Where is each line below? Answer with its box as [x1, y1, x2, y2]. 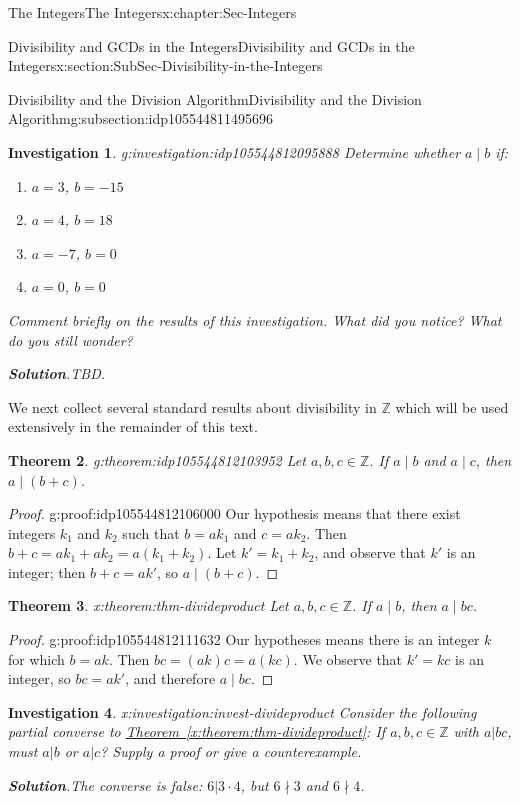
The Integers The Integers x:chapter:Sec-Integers [8, 2, 297, 22]
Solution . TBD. [8, 363, 106, 384]
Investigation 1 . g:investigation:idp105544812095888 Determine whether [8, 141, 461, 162]
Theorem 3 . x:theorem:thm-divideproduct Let [8, 595, 289, 616]
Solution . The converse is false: [8, 774, 203, 795]
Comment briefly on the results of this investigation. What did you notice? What [8, 309, 502, 330]
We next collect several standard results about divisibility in [8, 396, 377, 417]
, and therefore [125, 668, 216, 689]
